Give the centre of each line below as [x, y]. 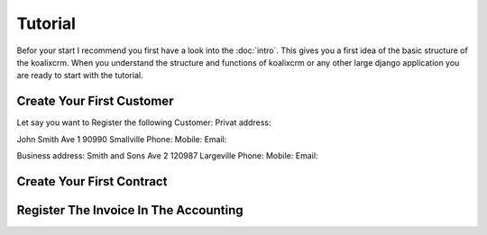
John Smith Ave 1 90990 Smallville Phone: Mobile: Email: [122, 139]
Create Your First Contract [92, 181]
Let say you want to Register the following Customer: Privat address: [144, 122]
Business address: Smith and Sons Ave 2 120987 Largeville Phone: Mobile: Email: [167, 156]
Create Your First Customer [95, 101]
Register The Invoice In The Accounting [130, 210]
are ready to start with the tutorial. [80, 76]
